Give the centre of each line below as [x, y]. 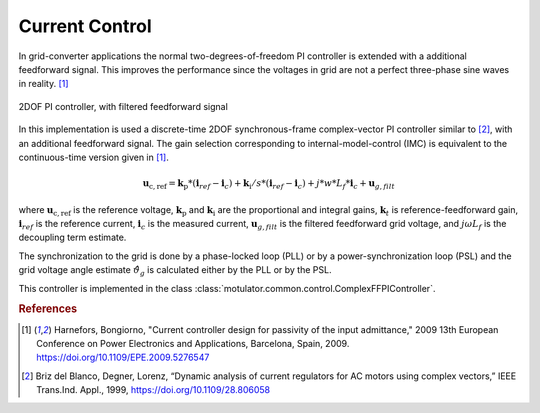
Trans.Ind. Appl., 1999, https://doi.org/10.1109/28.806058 [153, 390]
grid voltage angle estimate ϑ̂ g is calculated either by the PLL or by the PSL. [175, 271]
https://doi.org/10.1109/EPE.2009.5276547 [123, 357]
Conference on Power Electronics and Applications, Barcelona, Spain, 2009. [193, 344]
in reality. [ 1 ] [43, 84]
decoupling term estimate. [72, 237]
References [48, 309]
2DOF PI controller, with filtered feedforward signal [123, 106]
